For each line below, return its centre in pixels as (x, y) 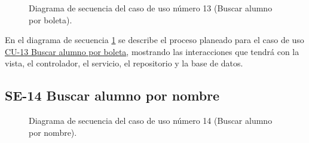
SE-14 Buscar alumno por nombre (112, 95)
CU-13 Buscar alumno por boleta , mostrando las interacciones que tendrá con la (152, 51)
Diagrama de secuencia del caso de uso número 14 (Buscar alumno (151, 121)
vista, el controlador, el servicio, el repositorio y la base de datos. (124, 63)
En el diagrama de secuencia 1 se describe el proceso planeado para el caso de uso (154, 40)
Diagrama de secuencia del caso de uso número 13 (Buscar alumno (151, 8)
